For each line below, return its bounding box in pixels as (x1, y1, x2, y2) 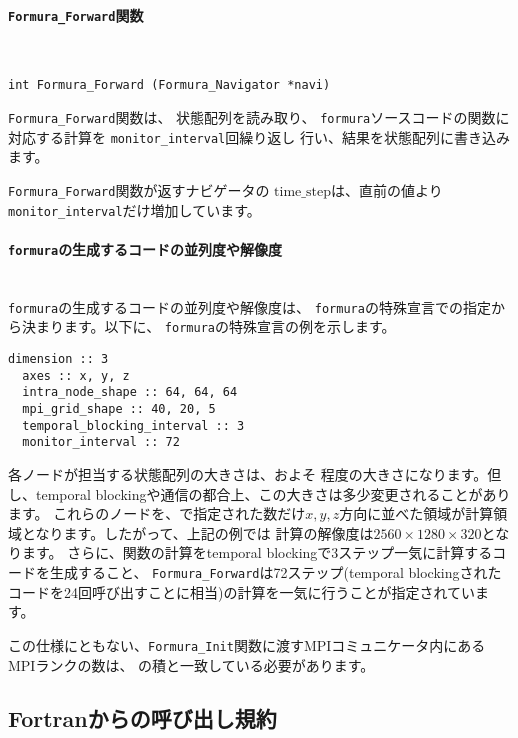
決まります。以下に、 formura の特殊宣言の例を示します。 (21, 316, 396, 337)
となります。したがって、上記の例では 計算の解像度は (21, 522, 374, 543)
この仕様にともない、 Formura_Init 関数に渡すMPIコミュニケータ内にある (8, 634, 486, 655)
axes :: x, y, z (22, 368, 130, 383)
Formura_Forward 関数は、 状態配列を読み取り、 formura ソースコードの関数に (8, 107, 510, 128)
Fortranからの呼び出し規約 (8, 703, 277, 734)
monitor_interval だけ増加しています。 (8, 199, 261, 220)
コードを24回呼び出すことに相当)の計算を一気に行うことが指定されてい (8, 581, 476, 602)
